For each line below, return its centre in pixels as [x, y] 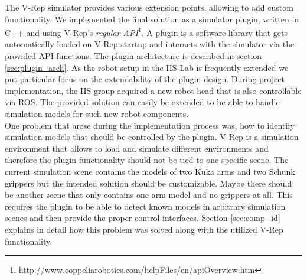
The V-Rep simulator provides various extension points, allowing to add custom [149, 7]
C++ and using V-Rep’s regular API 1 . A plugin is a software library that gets [146, 32]
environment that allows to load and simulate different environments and [137, 148]
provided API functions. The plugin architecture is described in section [133, 56]
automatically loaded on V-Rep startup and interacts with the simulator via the [150, 44]
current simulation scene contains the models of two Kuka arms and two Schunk [150, 171]
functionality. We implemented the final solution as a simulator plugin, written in [152, 19]
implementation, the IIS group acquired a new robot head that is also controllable [153, 90]
